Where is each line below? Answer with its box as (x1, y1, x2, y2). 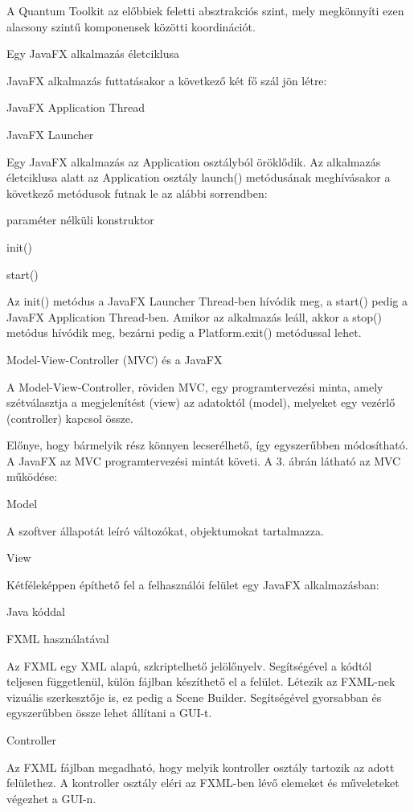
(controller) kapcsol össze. (6, 409, 133, 426)
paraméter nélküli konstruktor (6, 211, 154, 228)
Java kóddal (6, 603, 65, 620)
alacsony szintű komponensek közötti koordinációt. (6, 18, 256, 35)
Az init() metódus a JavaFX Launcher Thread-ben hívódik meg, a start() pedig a (6, 293, 408, 310)
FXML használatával (6, 630, 109, 647)
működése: (6, 468, 58, 485)
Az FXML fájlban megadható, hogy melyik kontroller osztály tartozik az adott (6, 758, 395, 775)
